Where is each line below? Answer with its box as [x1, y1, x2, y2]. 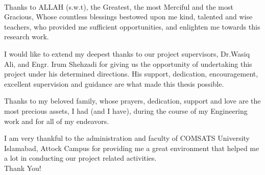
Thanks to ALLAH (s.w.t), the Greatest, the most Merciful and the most [4, 1, 233, 12]
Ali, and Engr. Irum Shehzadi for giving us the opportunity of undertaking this [4, 58, 252, 69]
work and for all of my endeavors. [4, 115, 109, 126]
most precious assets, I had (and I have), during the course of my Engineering [4, 105, 248, 116]
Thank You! [4, 162, 41, 173]
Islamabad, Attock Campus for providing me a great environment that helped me [4, 142, 259, 153]
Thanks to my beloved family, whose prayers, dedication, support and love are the [4, 95, 261, 106]
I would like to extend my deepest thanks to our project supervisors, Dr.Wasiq [4, 48, 250, 59]
